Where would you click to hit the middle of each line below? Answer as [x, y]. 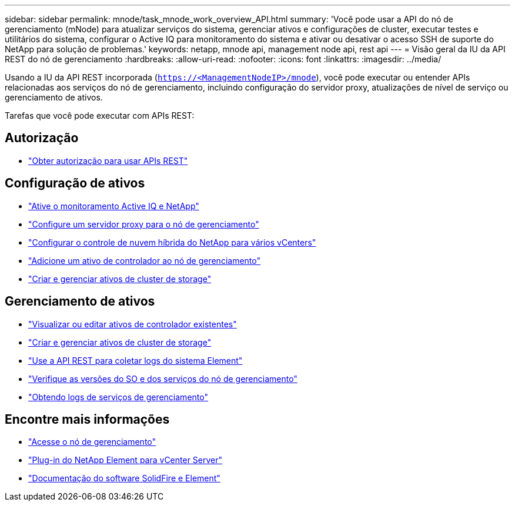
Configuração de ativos [75, 183]
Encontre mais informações [87, 419]
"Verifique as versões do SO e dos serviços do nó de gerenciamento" [163, 378]
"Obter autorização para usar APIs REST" [108, 160]
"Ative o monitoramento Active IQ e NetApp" [114, 206]
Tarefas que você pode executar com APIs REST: [100, 115]
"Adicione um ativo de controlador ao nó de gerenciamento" [144, 260]
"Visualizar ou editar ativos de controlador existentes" [133, 324]
